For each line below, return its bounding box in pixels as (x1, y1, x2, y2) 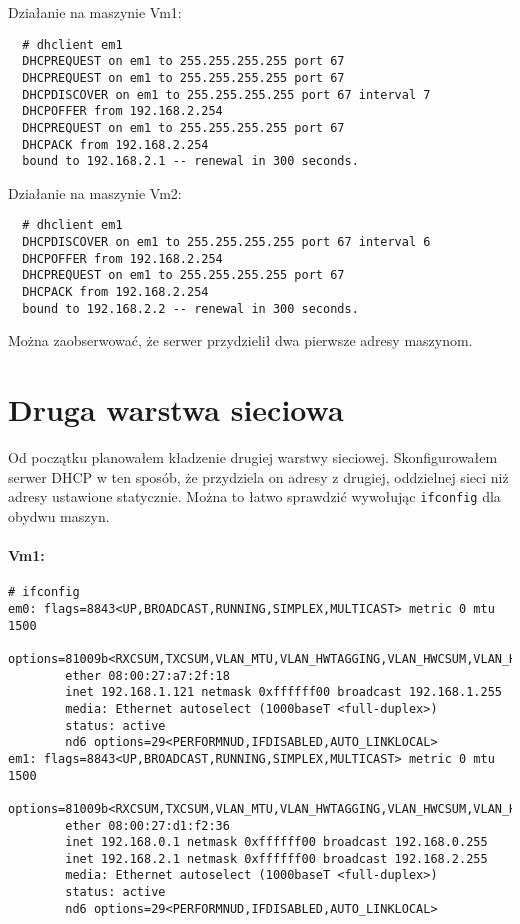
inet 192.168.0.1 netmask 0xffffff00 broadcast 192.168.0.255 (65, 835, 488, 850)
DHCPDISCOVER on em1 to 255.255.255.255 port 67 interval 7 (22, 87, 431, 102)
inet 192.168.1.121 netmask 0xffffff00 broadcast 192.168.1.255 (65, 685, 502, 700)
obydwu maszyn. (8, 505, 110, 526)
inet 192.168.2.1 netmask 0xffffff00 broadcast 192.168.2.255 (65, 851, 488, 866)
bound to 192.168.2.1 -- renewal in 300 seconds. (22, 154, 359, 169)
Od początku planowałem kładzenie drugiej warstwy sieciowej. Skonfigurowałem (8, 447, 498, 468)
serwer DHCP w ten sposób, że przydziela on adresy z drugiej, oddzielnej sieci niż (8, 466, 509, 487)
